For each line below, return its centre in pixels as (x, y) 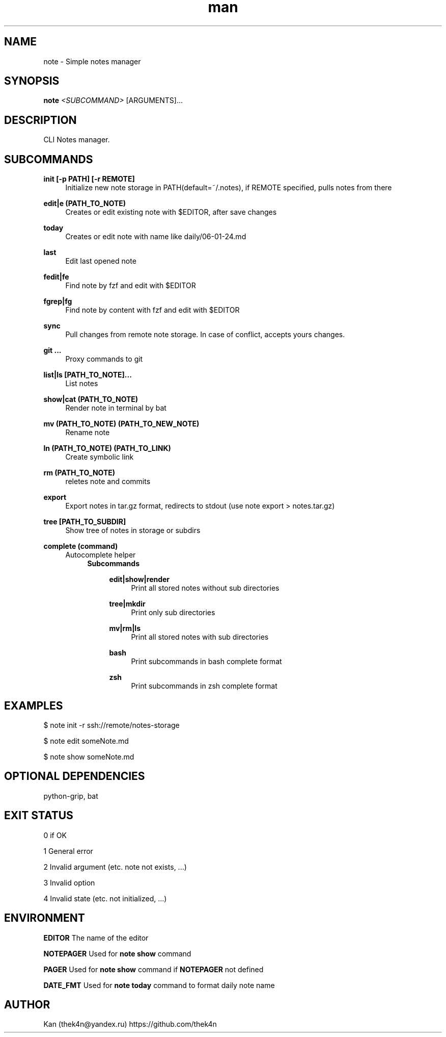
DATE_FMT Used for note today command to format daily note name (159, 985)
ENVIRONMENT (45, 918)
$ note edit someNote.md (86, 741)
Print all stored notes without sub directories (205, 588)
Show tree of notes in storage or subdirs (133, 530)
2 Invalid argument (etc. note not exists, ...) (115, 867)
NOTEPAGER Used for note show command (117, 953)
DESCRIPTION (40, 120)
